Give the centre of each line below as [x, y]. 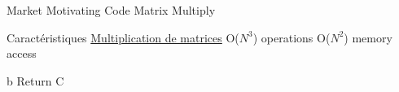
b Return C [35, 80]
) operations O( [292, 37]
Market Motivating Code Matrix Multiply [111, 10]
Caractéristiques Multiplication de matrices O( [123, 37]
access [22, 53]
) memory [368, 37]
